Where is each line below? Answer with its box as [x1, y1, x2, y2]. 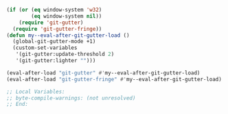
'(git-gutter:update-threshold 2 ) [15, 51, 115, 58]
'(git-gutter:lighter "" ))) [15, 57, 96, 64]
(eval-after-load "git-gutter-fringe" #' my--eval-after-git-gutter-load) [6, 76, 223, 83]
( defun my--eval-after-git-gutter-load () [6, 31, 130, 39]
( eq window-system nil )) [31, 12, 102, 20]
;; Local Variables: [6, 88, 66, 95]
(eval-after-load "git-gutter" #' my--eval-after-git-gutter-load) [6, 69, 201, 76]
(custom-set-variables [12, 44, 78, 51]
